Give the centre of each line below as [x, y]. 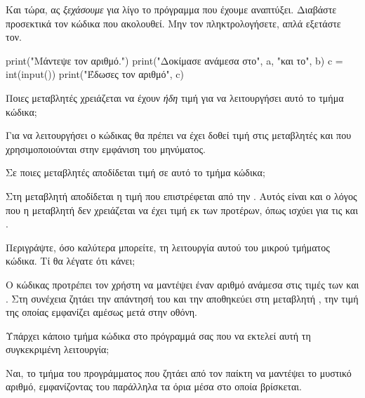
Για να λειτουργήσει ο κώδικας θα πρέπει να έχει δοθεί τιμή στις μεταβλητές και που [179, 135]
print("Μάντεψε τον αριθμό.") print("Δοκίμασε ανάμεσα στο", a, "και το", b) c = [174, 60]
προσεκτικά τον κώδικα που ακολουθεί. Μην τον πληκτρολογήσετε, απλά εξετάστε [173, 23]
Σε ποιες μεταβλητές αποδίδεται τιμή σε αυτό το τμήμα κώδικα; [135, 172]
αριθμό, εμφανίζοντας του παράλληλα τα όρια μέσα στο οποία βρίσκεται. [154, 386]
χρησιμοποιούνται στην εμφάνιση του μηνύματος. [106, 148]
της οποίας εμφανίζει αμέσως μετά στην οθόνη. [101, 312]
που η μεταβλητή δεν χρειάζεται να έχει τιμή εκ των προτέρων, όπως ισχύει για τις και [182, 210]
